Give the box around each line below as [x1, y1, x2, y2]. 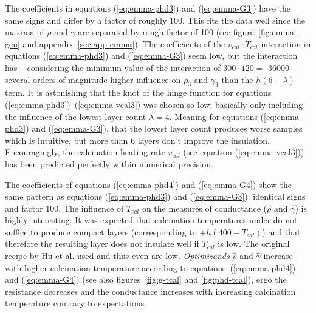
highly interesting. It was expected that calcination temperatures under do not [5, 214, 298, 226]
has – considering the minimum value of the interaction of [5, 61, 221, 73]
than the [221, 73, 253, 86]
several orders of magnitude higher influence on [5, 73, 181, 86]
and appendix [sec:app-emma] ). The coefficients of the [22, 37, 225, 50]
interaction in [261, 37, 311, 50]
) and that [262, 225, 301, 238]
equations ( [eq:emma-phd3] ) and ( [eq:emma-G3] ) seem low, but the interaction [5, 49, 298, 62]
